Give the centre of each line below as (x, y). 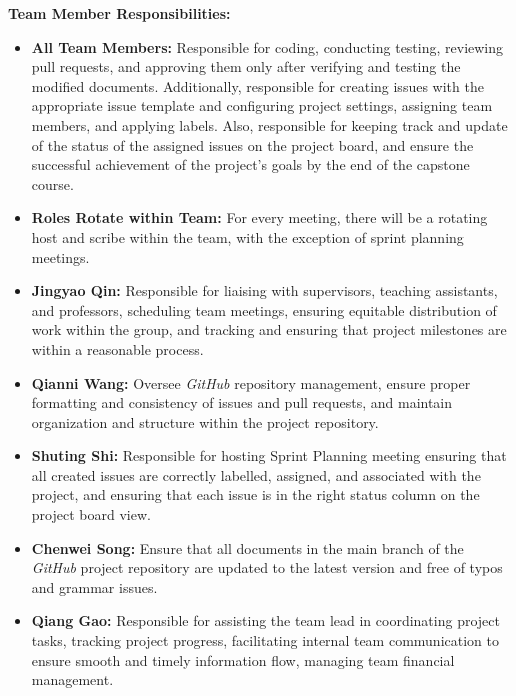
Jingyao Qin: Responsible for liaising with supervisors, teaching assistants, (264, 290)
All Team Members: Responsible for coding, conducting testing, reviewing (267, 46)
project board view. (91, 514)
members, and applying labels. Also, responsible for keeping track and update (269, 124)
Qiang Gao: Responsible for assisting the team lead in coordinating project (265, 620)
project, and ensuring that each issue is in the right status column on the (255, 494)
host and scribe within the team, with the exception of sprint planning (247, 236)
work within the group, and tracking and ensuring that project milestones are (269, 329)
